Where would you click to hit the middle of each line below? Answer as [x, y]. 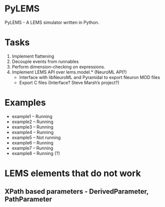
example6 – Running [33, 142]
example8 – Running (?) [36, 153]
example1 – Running [32, 116]
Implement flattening [33, 56]
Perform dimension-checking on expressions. [58, 67]
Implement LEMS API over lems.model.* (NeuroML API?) [69, 72]
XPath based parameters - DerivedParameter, [77, 192]
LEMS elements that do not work [73, 173]
